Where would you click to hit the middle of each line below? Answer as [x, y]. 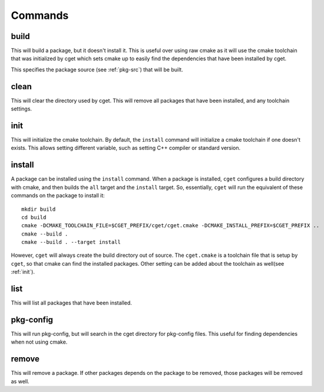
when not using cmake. [39, 342]
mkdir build [39, 209]
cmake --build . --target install [71, 242]
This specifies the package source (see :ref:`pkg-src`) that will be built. [97, 69]
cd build [34, 217]
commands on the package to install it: [58, 195]
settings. [22, 109]
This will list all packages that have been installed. [72, 303]
